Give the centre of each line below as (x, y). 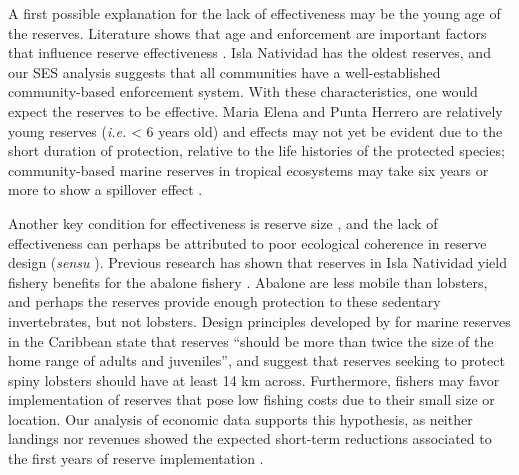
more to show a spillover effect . (105, 189)
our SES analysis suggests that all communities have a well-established (224, 71)
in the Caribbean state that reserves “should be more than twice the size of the (251, 340)
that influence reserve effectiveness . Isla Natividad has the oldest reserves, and (249, 52)
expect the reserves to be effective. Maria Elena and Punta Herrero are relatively (255, 110)
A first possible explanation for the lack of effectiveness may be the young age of (254, 13)
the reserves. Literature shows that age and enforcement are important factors (247, 32)
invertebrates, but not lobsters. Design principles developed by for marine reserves (259, 320)
